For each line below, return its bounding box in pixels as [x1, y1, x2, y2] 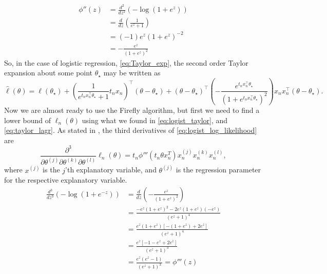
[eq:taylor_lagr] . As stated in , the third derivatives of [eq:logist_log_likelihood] [4, 125, 257, 135]
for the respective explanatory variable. [4, 174, 127, 185]
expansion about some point [4, 67, 93, 78]
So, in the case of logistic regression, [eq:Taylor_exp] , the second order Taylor [4, 57, 248, 68]
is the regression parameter [176, 164, 261, 175]
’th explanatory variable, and [65, 164, 157, 175]
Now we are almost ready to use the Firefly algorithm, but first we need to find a [4, 104, 260, 115]
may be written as [103, 67, 161, 78]
